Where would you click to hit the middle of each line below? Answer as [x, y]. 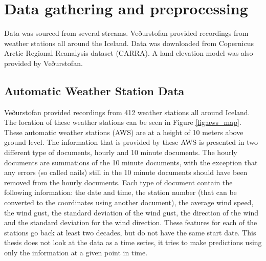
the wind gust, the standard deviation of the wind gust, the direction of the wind [131, 212]
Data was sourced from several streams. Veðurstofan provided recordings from [126, 33]
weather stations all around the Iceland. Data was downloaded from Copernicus [129, 43]
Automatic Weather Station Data [94, 90]
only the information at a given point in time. [76, 253]
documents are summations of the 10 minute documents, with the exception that [131, 162]
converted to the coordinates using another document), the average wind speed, [129, 202]
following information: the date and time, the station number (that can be [120, 192]
